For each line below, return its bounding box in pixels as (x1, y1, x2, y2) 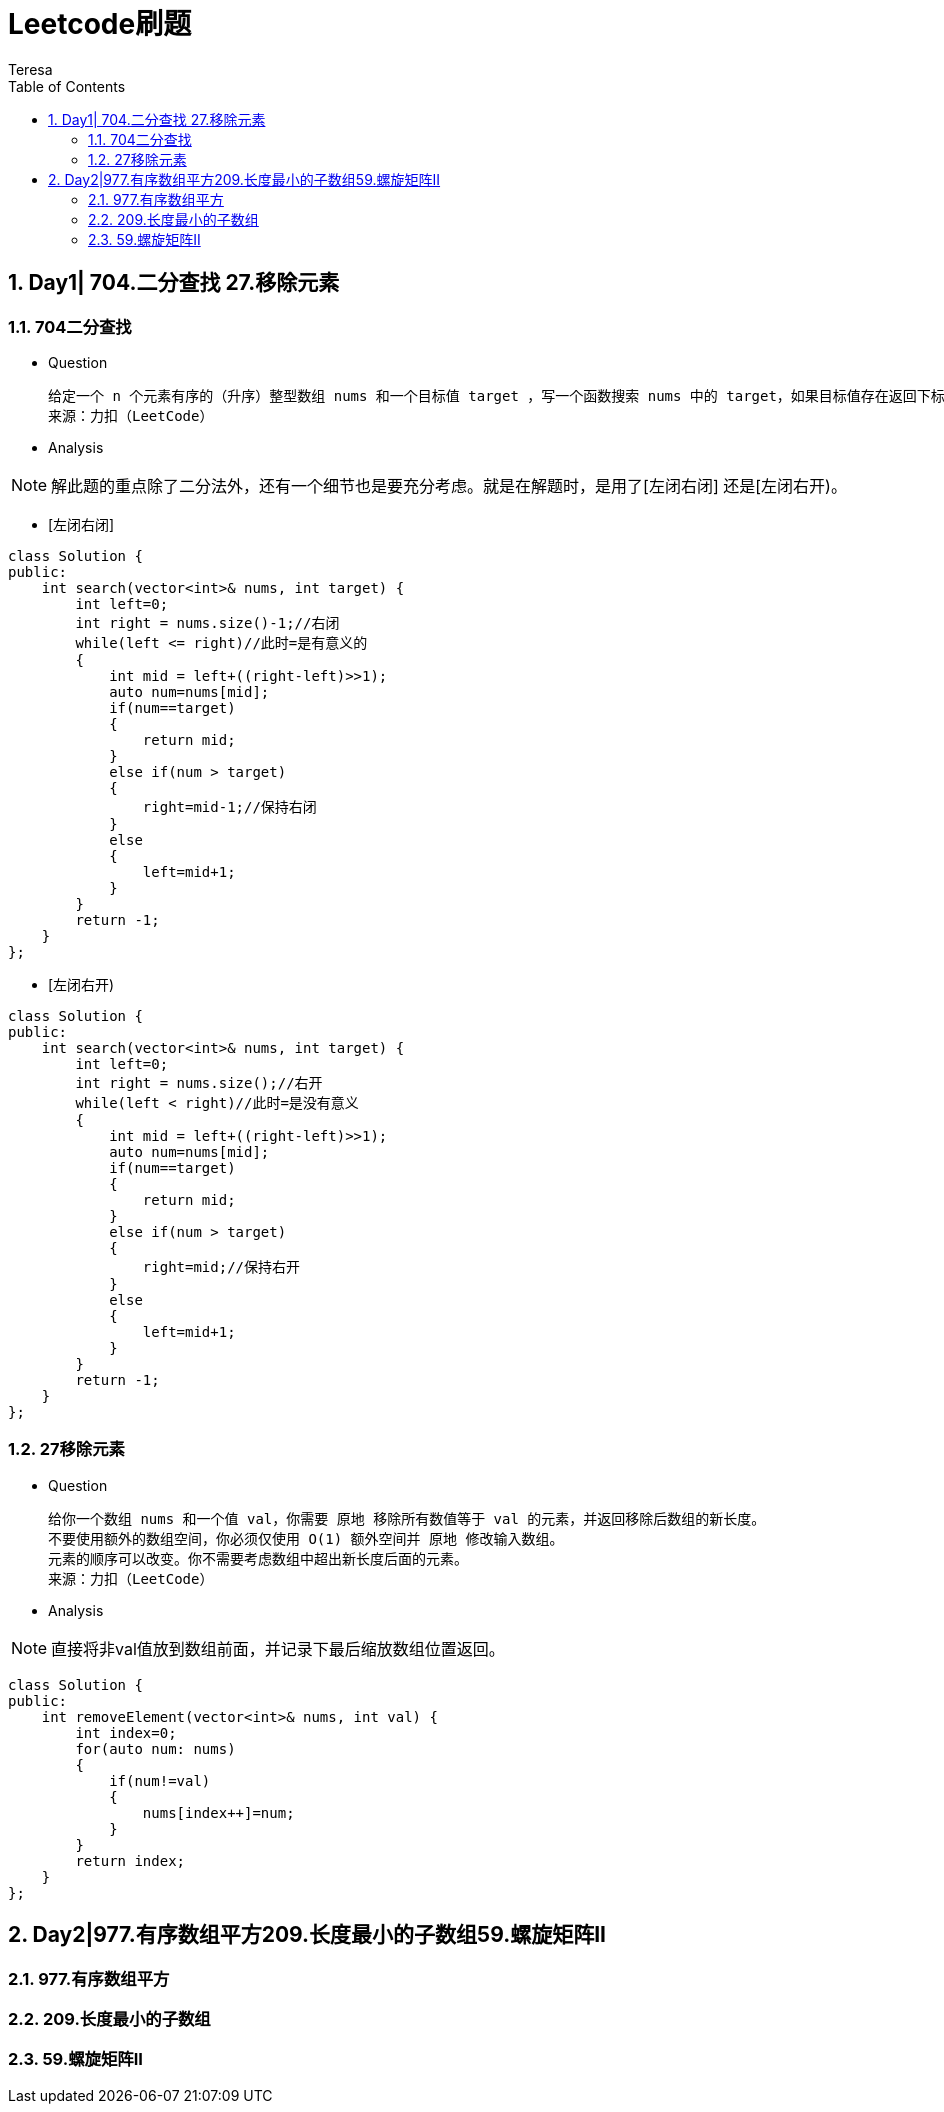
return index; (75, 1852, 186, 1869)
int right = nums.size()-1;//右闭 (75, 614, 340, 631)
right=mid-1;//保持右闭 (142, 798, 317, 815)
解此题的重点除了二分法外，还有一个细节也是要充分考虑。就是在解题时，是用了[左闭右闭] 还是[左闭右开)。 (51, 475, 847, 496)
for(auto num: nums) (75, 1740, 236, 1757)
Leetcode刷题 (8, 7, 192, 41)
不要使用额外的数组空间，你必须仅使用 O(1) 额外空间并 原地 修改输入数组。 (48, 1530, 564, 1547)
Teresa (8, 60, 53, 78)
